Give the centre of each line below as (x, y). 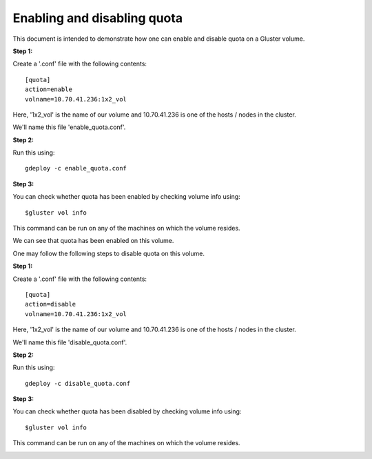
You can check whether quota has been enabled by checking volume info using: (126, 197)
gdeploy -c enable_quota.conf (76, 168)
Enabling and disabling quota (97, 18)
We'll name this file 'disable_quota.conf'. (70, 342)
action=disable (51, 304)
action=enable (49, 89)
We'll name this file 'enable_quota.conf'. (69, 127)
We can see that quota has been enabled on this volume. (93, 241)
